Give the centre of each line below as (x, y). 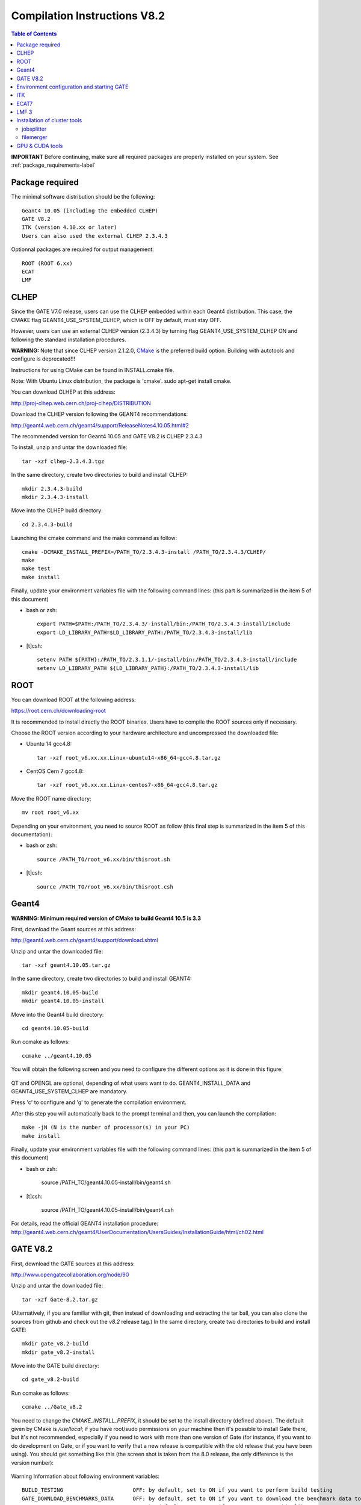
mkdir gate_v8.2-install (58, 1352)
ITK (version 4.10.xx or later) (69, 228)
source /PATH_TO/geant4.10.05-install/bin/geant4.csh (108, 1209)
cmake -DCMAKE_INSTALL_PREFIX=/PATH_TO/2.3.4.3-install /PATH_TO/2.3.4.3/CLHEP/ (144, 552)
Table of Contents (34, 34)
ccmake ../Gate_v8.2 (52, 1407)
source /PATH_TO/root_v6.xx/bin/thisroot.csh (105, 887)
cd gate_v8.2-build (51, 1379)
